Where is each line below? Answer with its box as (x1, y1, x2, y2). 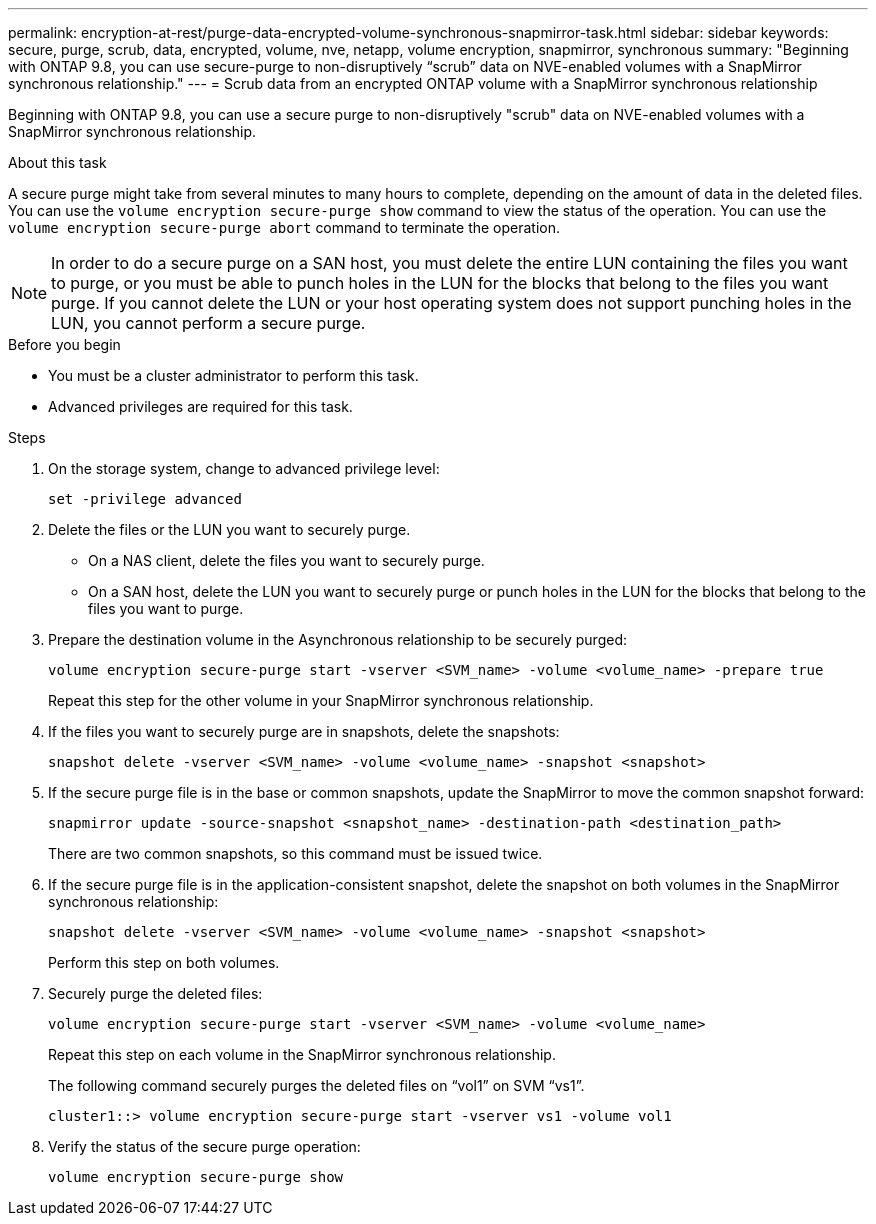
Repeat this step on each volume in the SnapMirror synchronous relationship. (48, 1046, 556, 1063)
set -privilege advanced (48, 491, 242, 507)
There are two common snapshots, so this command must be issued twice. (48, 845, 543, 862)
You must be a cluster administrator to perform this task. (48, 367, 419, 384)
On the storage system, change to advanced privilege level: (48, 460, 440, 477)
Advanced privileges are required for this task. (48, 398, 353, 415)
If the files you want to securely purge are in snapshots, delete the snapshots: (48, 723, 560, 740)
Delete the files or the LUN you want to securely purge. (48, 521, 411, 538)
